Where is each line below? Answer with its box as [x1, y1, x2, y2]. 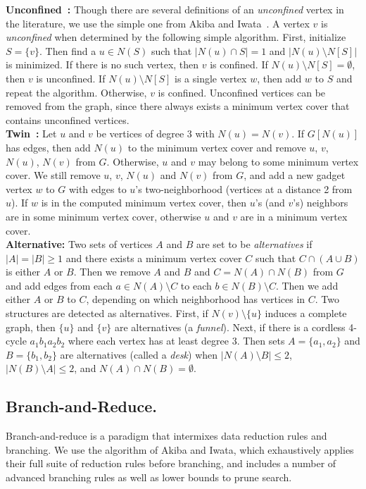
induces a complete [265, 306, 347, 321]
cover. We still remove [6, 168, 101, 182]
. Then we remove [73, 264, 151, 279]
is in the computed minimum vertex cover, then [41, 195, 247, 210]
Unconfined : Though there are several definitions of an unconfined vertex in [6, 2, 344, 16]
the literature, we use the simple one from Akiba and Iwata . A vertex [6, 16, 310, 30]
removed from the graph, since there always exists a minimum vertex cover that [6, 99, 350, 113]
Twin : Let [6, 126, 57, 141]
